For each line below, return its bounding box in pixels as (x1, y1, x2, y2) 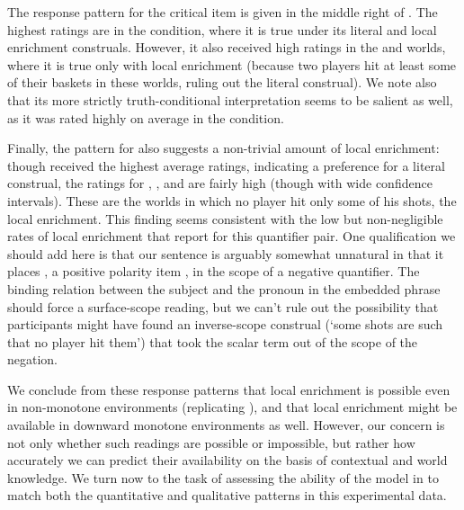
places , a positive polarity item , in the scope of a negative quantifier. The (7, 262, 420, 281)
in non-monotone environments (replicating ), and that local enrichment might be (7, 398, 458, 416)
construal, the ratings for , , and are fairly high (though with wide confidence (7, 174, 433, 192)
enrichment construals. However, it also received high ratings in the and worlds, (7, 38, 446, 57)
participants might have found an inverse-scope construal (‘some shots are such (7, 315, 443, 334)
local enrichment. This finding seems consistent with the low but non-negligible (7, 209, 443, 228)
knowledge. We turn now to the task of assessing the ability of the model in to (7, 468, 439, 487)
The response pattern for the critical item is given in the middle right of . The (7, 3, 438, 21)
